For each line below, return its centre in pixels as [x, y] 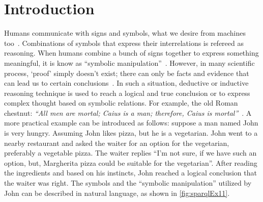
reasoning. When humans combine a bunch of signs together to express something [131, 53]
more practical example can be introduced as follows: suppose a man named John [131, 123]
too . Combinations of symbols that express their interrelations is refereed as [124, 43]
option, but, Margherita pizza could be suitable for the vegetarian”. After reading [131, 162]
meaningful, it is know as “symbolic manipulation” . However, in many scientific [129, 62]
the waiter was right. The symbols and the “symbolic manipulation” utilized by [128, 183]
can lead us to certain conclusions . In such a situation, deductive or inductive [126, 83]
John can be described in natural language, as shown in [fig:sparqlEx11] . [117, 193]
